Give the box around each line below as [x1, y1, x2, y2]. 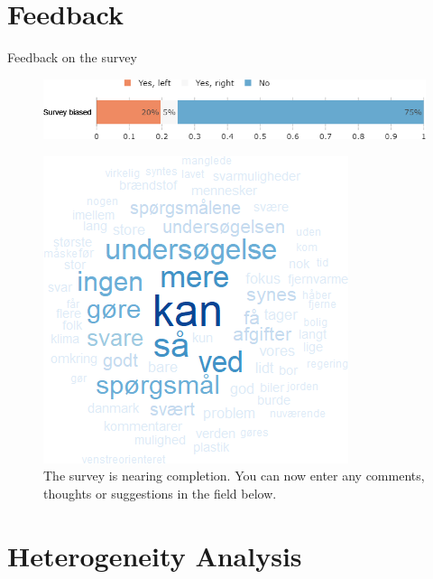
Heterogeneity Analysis [7, 537, 302, 574]
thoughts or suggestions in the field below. [43, 484, 277, 503]
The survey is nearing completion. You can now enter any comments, [43, 466, 425, 485]
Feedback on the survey [7, 48, 137, 67]
